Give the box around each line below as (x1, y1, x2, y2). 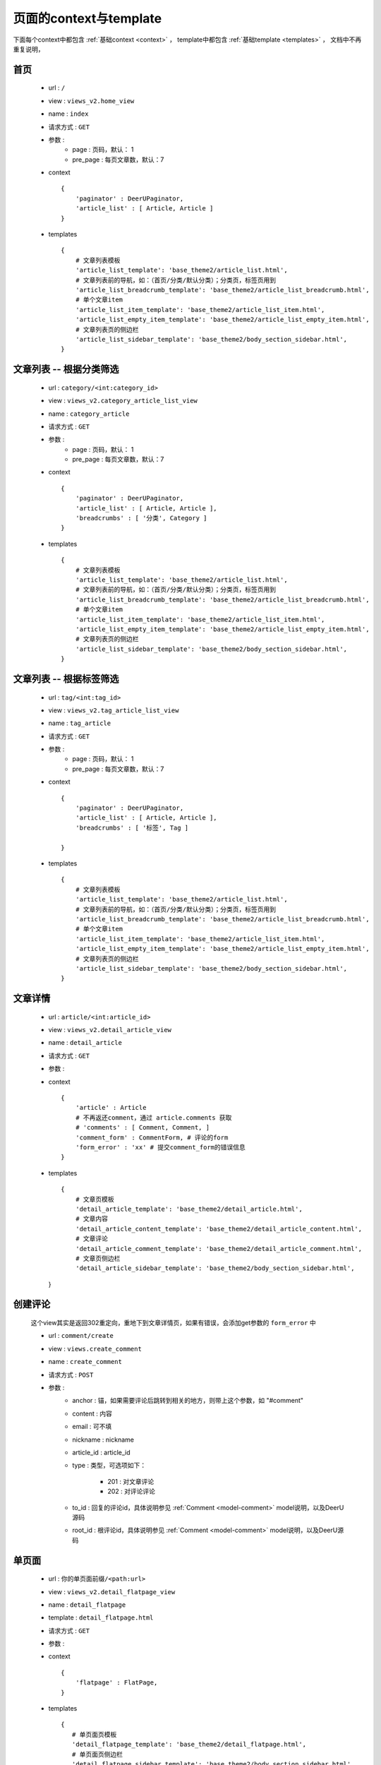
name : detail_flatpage (48, 1600, 126, 1609)
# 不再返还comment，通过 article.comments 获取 (75, 1113, 232, 1122)
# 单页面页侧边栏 (71, 1750, 123, 1758)
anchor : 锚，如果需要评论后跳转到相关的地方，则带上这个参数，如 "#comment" (72, 1396, 303, 1405)
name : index (48, 109, 89, 118)
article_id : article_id (72, 1448, 131, 1456)
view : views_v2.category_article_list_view (48, 396, 198, 405)
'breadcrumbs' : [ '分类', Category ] (75, 514, 207, 522)
